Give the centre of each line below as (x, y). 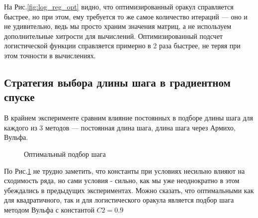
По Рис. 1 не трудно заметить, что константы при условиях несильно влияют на (125, 170)
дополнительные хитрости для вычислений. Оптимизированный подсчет (113, 36)
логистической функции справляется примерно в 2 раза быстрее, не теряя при (122, 46)
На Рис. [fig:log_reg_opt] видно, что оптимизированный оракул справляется (119, 6)
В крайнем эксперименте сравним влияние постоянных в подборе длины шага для (129, 118)
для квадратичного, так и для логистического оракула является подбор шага (119, 200)
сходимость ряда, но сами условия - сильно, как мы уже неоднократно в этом (122, 180)
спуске (19, 97)
